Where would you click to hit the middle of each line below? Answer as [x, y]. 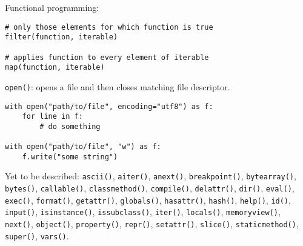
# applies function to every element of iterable [107, 57]
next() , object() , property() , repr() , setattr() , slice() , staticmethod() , [152, 224]
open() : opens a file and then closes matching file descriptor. [118, 86]
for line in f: [52, 117]
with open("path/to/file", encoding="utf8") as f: [109, 106]
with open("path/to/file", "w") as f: [83, 147]
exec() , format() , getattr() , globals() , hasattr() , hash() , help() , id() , [148, 200]
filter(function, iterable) [62, 37]
